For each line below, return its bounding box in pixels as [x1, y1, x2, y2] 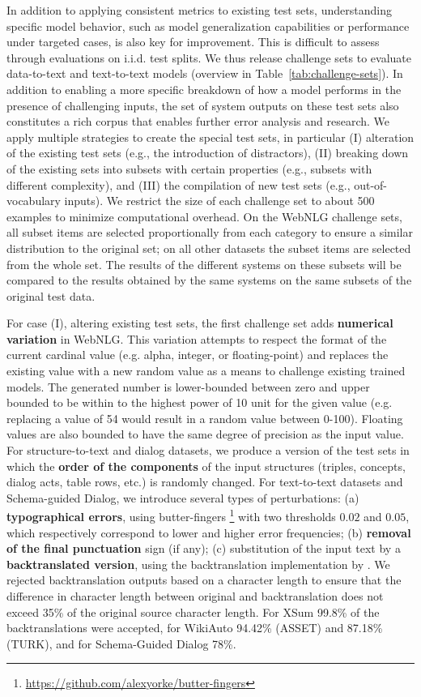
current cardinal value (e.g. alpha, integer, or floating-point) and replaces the [6, 346, 389, 363]
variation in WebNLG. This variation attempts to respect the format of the [6, 330, 387, 347]
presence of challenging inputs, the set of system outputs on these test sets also [6, 96, 399, 113]
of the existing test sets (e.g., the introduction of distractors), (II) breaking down [6, 144, 409, 161]
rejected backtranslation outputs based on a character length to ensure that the [6, 571, 402, 588]
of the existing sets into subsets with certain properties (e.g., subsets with [6, 160, 372, 177]
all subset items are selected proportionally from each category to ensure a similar [6, 224, 413, 241]
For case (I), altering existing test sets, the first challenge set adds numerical [6, 314, 393, 331]
